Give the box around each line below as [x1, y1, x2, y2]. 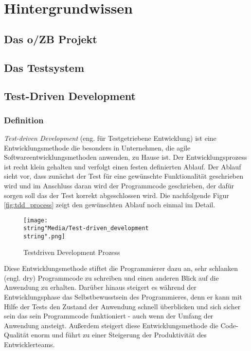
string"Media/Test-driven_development [23, 225, 149, 232]
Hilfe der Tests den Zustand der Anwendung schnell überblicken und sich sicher [4, 301, 241, 311]
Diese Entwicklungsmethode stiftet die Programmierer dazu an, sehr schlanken [4, 263, 238, 273]
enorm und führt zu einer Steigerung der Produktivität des [31, 330, 207, 340]
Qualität [4, 330, 29, 340]
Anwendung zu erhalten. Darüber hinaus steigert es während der [4, 282, 197, 292]
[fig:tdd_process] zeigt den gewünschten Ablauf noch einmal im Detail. [4, 200, 215, 210]
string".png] [23, 233, 65, 240]
